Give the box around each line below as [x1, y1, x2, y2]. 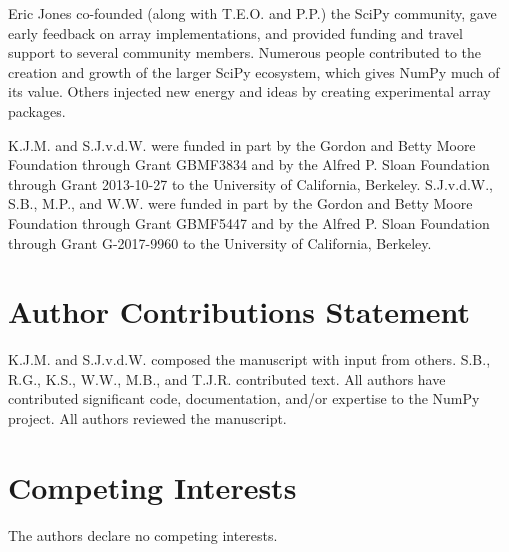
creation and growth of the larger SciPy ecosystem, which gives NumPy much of [8, 61, 500, 82]
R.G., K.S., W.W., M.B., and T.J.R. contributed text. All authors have [8, 368, 446, 389]
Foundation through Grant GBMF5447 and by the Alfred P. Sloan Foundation [8, 212, 490, 233]
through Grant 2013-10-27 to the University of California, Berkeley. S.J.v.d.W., [8, 173, 493, 194]
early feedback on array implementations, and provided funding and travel [8, 22, 463, 43]
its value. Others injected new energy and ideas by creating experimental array [8, 81, 491, 102]
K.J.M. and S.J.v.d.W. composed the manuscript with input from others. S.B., [8, 349, 491, 370]
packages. [8, 100, 66, 121]
